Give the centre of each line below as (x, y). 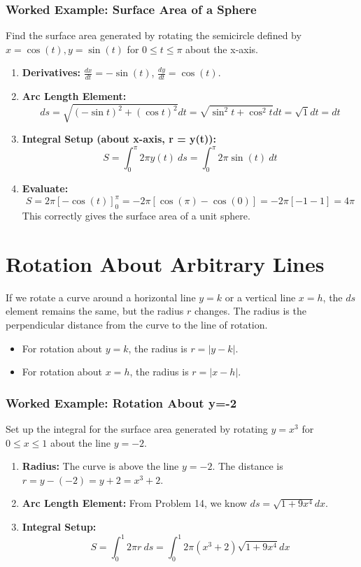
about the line (80, 442)
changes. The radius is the (250, 311)
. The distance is (248, 466)
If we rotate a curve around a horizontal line (101, 297)
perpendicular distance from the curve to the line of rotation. (137, 325)
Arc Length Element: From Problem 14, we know (134, 503)
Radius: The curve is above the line (100, 466)
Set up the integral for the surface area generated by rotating (137, 429)
